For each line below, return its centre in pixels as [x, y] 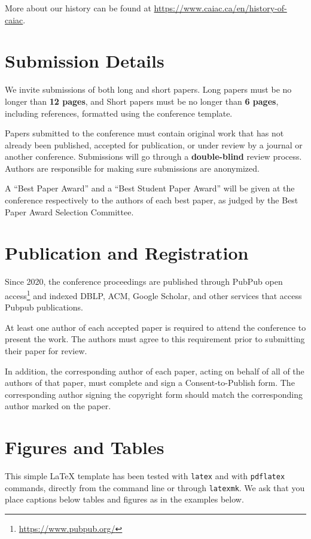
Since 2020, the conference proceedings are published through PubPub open [144, 281]
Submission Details [85, 61]
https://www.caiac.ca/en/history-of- [220, 8]
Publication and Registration [127, 253]
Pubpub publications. [44, 307]
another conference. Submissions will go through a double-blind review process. [153, 156]
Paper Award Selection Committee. [69, 211]
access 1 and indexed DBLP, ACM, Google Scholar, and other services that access [153, 294]
